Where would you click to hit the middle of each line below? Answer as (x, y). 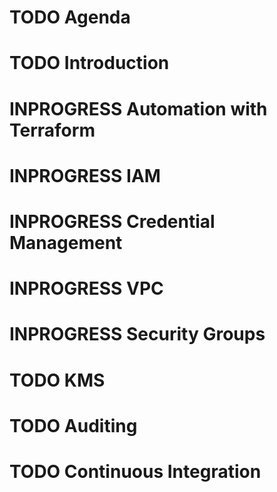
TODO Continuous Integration (135, 471)
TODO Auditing (73, 425)
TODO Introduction (89, 63)
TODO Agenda (70, 17)
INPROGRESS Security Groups (137, 334)
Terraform (52, 130)
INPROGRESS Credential (112, 221)
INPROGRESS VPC (86, 288)
